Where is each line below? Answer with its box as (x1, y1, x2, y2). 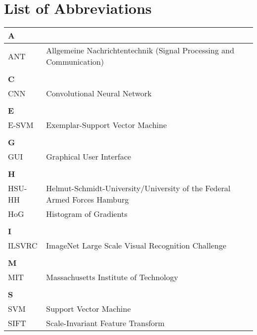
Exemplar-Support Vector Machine (46, 119, 167, 131)
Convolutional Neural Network (46, 87, 152, 99)
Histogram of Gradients (46, 208, 128, 220)
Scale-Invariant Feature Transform (46, 317, 165, 329)
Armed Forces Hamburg (46, 194, 129, 206)
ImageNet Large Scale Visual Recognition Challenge (46, 240, 226, 251)
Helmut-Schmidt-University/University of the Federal (46, 182, 231, 194)
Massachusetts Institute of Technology (46, 271, 178, 283)
